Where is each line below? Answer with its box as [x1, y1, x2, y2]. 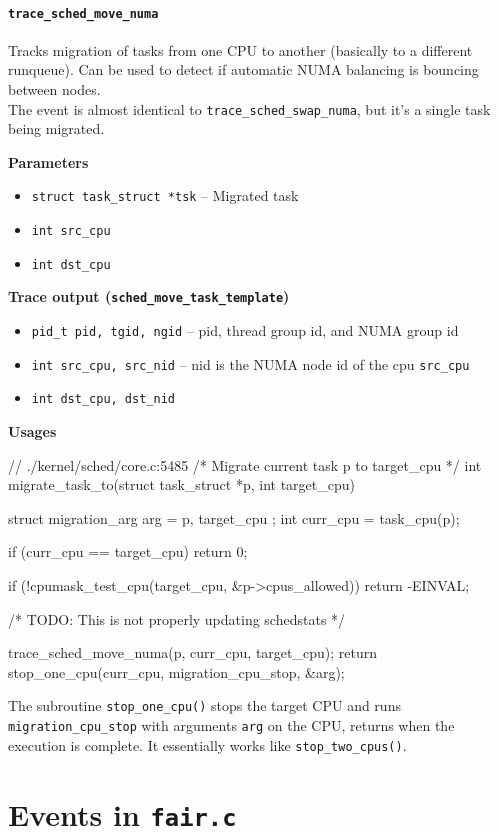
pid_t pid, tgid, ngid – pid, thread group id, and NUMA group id [31, 320, 459, 341]
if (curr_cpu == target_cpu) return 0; [8, 541, 248, 562]
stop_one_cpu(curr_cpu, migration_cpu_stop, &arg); [8, 661, 345, 682]
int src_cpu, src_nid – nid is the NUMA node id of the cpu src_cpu [31, 353, 470, 374]
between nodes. [8, 79, 101, 100]
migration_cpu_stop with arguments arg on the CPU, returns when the [8, 715, 455, 736]
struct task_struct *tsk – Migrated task [31, 185, 299, 206]
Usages [8, 421, 57, 442]
